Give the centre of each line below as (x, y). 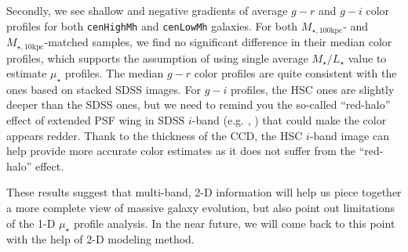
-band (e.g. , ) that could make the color (289, 120)
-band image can (349, 135)
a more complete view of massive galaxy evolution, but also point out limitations (200, 208)
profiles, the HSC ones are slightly (313, 89)
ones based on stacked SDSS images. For (104, 89)
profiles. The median (114, 73)
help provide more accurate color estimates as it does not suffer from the (181, 151)
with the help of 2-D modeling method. (100, 239)
